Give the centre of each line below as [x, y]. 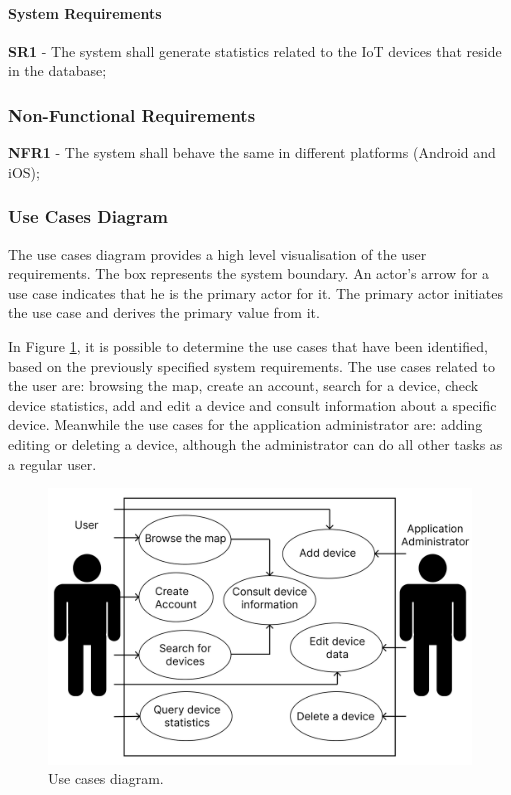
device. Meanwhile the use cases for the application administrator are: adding [245, 424]
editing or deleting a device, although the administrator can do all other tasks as [255, 443]
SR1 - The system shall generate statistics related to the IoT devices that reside [255, 50]
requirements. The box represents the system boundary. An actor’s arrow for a [249, 273]
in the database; [57, 70]
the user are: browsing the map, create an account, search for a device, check [243, 385]
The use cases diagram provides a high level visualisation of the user [217, 253]
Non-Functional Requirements [132, 114]
